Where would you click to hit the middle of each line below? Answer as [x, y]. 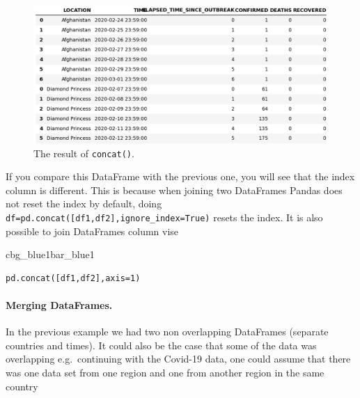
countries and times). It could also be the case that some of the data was [161, 345]
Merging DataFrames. [59, 304]
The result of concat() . [84, 153]
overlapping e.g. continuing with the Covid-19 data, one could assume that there [178, 359]
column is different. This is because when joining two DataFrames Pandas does [174, 190]
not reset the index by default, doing [84, 204]
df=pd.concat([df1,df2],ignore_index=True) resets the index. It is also [164, 217]
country [22, 386]
